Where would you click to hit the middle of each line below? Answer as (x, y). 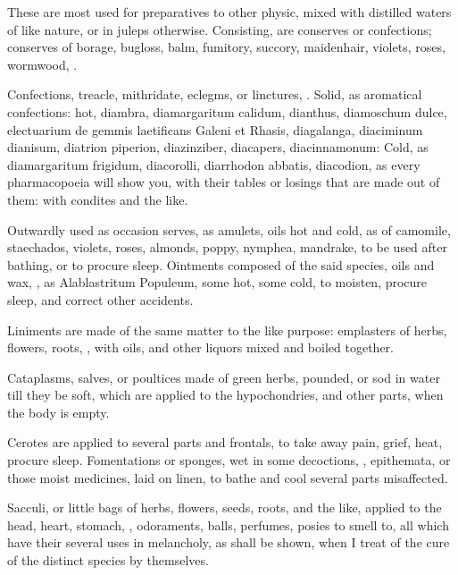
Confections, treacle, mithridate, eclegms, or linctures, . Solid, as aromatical (215, 94)
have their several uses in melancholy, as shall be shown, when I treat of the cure (229, 542)
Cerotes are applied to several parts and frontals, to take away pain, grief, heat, (225, 442)
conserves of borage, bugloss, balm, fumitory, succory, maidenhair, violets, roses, (226, 47)
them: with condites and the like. (98, 199)
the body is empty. (58, 412)
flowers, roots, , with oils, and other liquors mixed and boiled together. (200, 347)
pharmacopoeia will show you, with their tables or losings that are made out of (224, 182)
